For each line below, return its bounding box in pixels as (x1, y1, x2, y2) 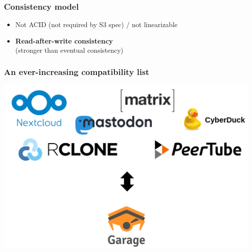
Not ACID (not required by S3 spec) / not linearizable (15, 19, 178, 30)
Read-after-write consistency (15, 35, 113, 45)
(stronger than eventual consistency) (15, 45, 124, 55)
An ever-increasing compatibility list (4, 65, 149, 77)
